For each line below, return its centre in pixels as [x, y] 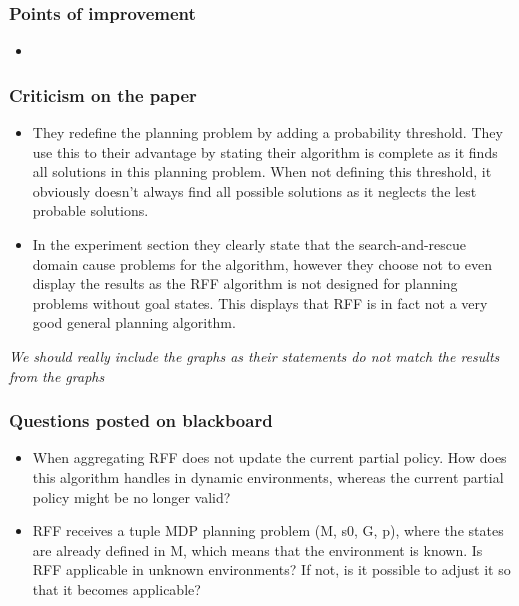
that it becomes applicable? [116, 588]
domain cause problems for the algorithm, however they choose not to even [262, 263]
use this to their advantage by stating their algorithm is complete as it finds [265, 151]
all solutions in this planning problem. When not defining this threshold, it [262, 171]
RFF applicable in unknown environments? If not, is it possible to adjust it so [271, 569]
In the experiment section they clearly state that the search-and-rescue [249, 244]
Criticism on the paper [103, 94]
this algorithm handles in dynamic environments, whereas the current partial [268, 476]
